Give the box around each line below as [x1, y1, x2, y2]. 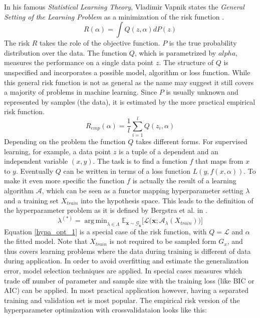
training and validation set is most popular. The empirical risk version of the [4, 294, 240, 305]
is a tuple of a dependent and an [119, 146, 218, 156]
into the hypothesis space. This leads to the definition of [81, 195, 253, 205]
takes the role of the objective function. [40, 38, 160, 48]
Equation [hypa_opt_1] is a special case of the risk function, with [4, 226, 207, 236]
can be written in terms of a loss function [63, 165, 190, 176]
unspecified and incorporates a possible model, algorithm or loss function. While [4, 67, 250, 77]
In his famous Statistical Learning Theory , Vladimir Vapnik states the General [4, 2, 244, 12]
